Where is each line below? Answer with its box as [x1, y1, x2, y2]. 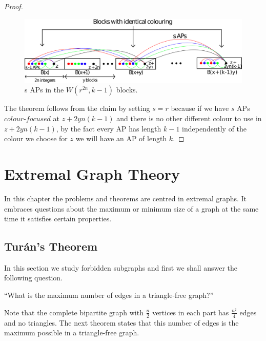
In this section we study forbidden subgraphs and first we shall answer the [4, 262, 237, 273]
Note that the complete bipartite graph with [4, 307, 144, 317]
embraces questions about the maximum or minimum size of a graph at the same [4, 203, 259, 214]
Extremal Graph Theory [4, 163, 180, 184]
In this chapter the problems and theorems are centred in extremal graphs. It [4, 193, 247, 203]
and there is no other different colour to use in [116, 113, 262, 123]
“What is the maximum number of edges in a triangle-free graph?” [4, 290, 214, 300]
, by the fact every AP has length [56, 123, 161, 134]
